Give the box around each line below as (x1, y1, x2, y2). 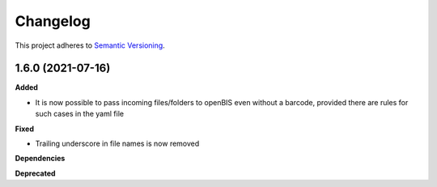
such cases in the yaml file (35, 109, 125, 119)
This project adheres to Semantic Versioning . (15, 40, 165, 50)
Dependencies (15, 154, 66, 164)
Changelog (15, 12, 91, 30)
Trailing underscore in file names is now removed (35, 138, 200, 149)
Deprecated (15, 168, 56, 178)
